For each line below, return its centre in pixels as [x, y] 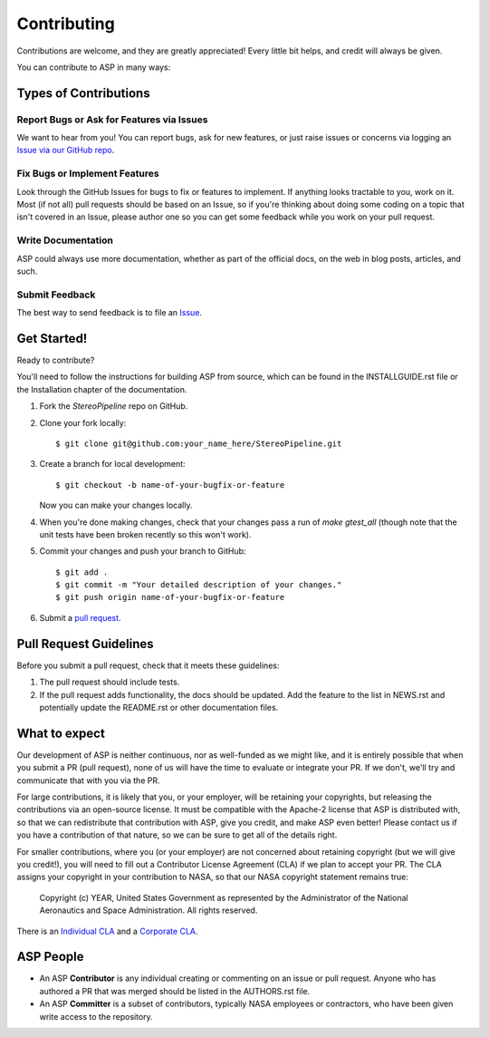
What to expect [61, 733]
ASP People [50, 957]
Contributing [66, 24]
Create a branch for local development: [112, 464]
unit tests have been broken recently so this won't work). [145, 534]
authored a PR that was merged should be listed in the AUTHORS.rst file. [175, 991]
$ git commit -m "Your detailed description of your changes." [199, 585]
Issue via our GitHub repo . [66, 150]
